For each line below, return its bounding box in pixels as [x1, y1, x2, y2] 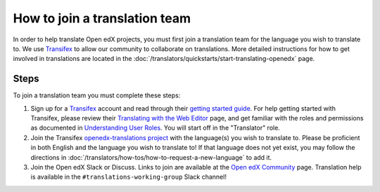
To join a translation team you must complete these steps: [13, 91, 181, 100]
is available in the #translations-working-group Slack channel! [30, 172, 227, 181]
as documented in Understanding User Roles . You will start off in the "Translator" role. [30, 123, 281, 132]
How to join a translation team [13, 11, 191, 26]
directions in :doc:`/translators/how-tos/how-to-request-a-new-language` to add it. [30, 153, 272, 161]
